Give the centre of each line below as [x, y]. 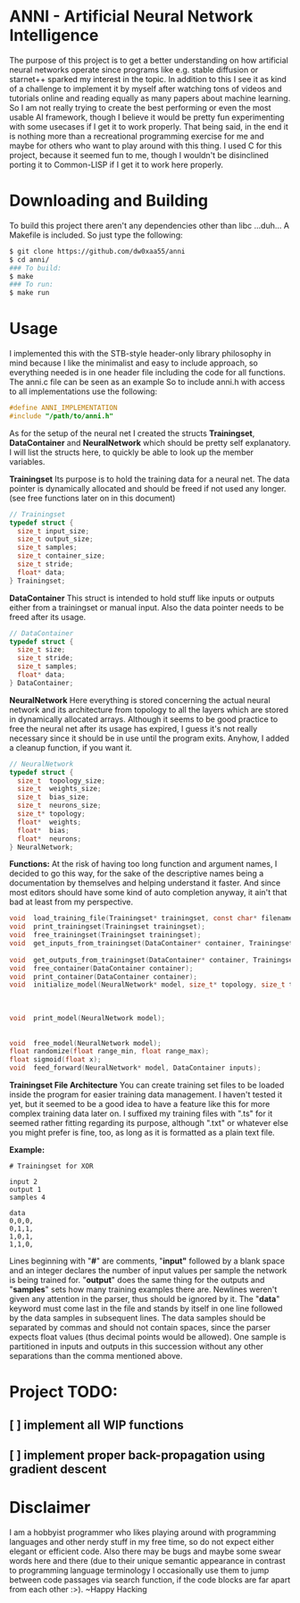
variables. [27, 461]
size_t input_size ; [54, 531]
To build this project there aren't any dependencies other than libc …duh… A [150, 225]
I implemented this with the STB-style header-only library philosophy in [140, 354]
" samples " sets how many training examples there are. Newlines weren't [143, 1289]
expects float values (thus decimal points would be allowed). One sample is [148, 1337]
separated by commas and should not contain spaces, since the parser [140, 1328]
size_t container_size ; [61, 556]
